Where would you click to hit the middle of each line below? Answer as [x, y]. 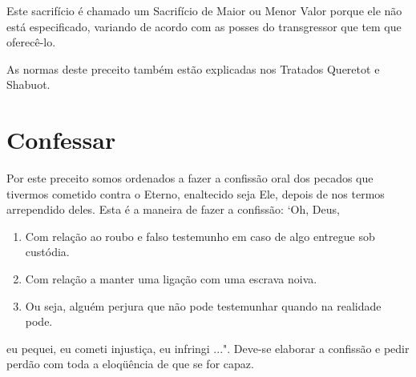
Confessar [61, 140]
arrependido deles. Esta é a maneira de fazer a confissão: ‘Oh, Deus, [173, 209]
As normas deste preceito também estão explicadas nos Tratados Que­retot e [193, 68]
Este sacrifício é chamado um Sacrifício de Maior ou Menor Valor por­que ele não [204, 10]
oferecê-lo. [31, 42]
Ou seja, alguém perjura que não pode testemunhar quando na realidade [203, 305]
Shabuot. [28, 84]
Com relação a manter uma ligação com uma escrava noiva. [171, 279]
